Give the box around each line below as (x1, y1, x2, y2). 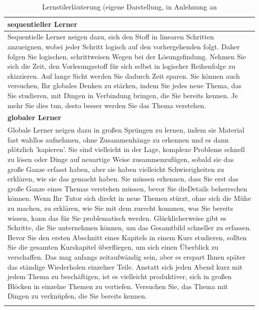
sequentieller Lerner (7, 18, 78, 29)
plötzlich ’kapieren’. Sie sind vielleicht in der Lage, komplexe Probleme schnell (7, 144, 245, 155)
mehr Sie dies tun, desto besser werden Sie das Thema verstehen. (7, 100, 206, 110)
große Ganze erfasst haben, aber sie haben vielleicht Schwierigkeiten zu (7, 163, 224, 174)
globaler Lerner (7, 112, 61, 123)
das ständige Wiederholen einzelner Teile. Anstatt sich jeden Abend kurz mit (7, 261, 243, 272)
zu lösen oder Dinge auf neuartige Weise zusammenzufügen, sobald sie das (7, 154, 234, 164)
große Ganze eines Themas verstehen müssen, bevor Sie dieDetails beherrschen (7, 183, 248, 193)
